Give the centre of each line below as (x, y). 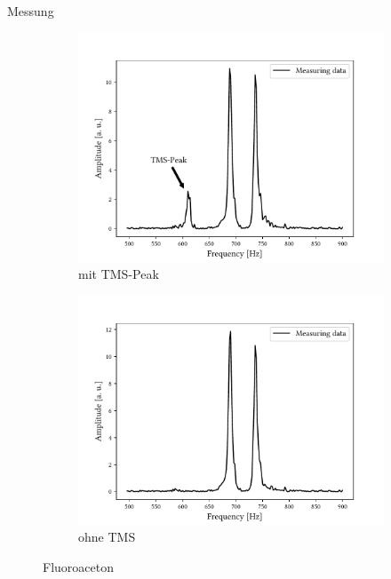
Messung (31, 11)
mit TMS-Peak (119, 274)
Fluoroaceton (78, 566)
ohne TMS (107, 537)
